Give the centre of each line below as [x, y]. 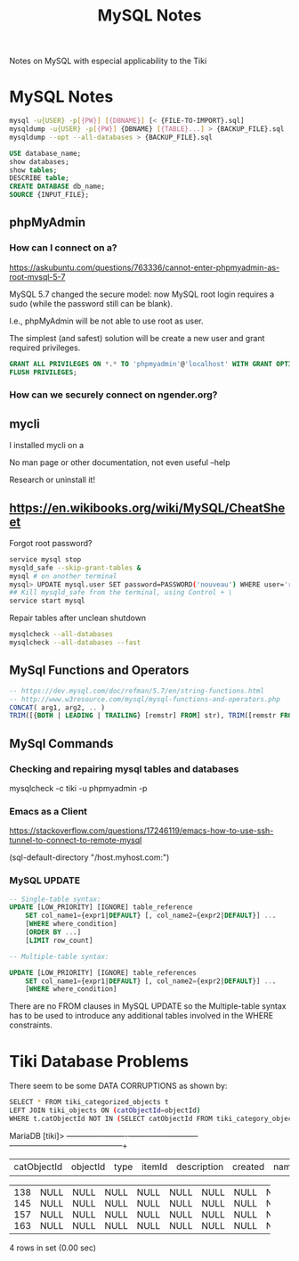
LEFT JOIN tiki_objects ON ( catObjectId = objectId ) [105, 1110]
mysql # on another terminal [63, 576]
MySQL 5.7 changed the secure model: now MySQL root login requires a [142, 294]
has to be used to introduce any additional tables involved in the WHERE [141, 1016]
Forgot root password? [51, 543]
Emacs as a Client [48, 811]
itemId [154, 1167]
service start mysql [48, 601]
